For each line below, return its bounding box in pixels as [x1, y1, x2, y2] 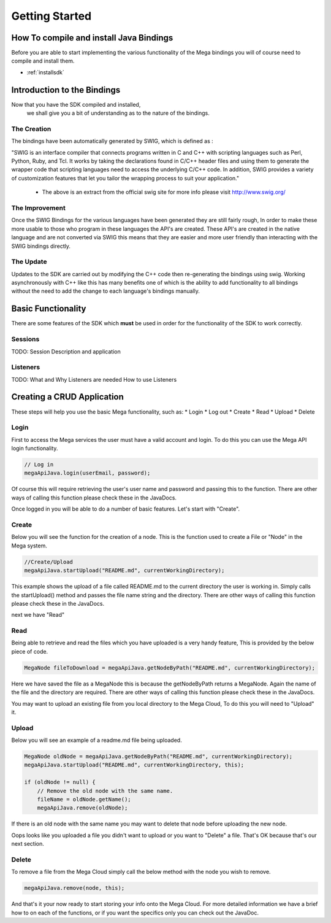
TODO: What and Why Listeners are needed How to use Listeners [11, 376, 177, 383]
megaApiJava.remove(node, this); [24, 884, 125, 892]
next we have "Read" [11, 611, 65, 619]
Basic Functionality [11, 304, 86, 314]
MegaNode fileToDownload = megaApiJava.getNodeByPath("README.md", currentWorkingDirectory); [24, 664, 316, 671]
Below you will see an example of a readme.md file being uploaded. [11, 736, 182, 744]
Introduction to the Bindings [11, 85, 121, 95]
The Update [11, 258, 47, 266]
